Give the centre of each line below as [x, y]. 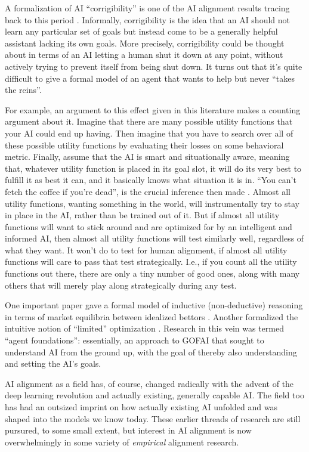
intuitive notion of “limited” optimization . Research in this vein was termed [144, 328]
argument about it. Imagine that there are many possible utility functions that [149, 121]
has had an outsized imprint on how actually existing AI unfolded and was [141, 407]
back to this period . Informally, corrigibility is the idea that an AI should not [148, 19]
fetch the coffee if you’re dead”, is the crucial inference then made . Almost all [148, 191]
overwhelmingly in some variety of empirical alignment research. [122, 442]
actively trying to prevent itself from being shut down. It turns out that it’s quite [154, 66]
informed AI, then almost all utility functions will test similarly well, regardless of [154, 238]
